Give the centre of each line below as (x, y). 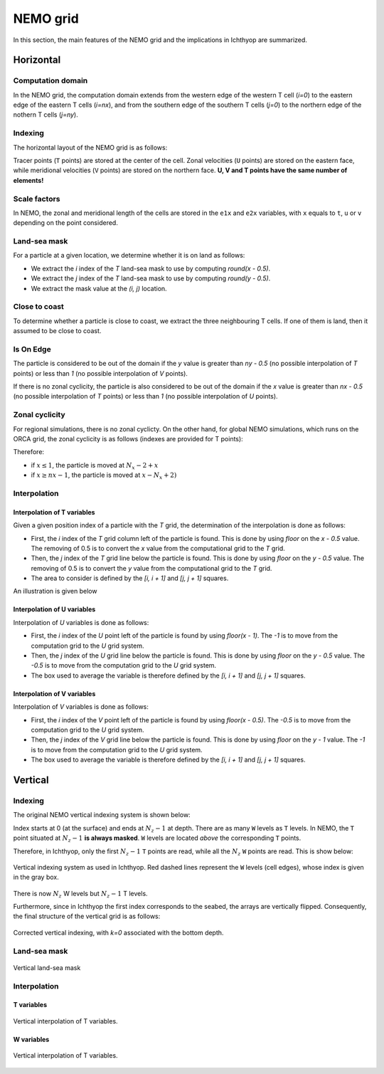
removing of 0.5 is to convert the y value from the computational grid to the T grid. (151, 568)
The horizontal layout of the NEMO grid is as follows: (90, 147)
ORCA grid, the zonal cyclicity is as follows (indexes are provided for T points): (128, 439)
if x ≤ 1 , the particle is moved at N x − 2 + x (95, 466)
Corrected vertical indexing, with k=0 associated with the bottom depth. (118, 932)
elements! (28, 180)
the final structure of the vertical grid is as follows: (87, 916)
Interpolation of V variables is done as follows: (81, 707)
